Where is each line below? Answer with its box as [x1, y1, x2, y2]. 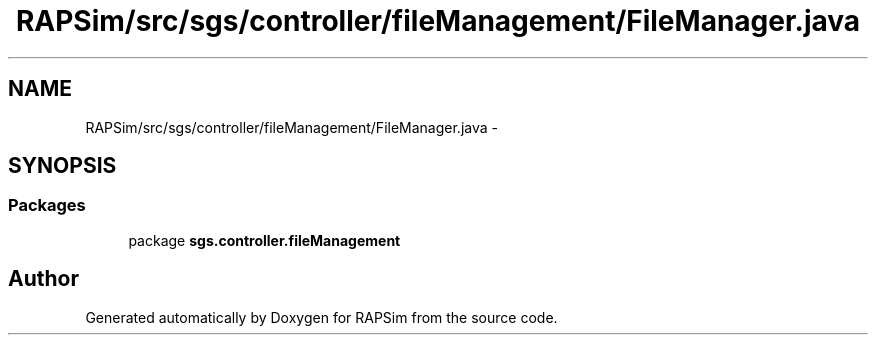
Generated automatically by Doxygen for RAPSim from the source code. [85, 308, 558, 326]
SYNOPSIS [8, 153, 117, 179]
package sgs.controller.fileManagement [128, 231, 401, 249]
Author [8, 266, 79, 292]
